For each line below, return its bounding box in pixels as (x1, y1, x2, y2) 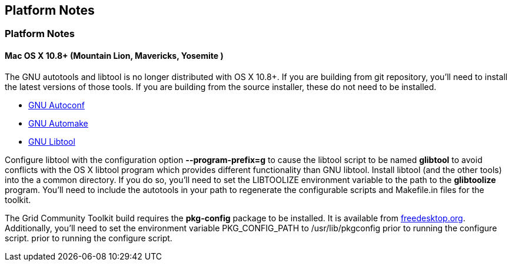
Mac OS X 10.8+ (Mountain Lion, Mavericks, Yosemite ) (5, 51, 224, 61)
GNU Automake (28, 118, 88, 128)
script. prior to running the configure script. (5, 232, 172, 243)
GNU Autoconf (28, 99, 85, 110)
